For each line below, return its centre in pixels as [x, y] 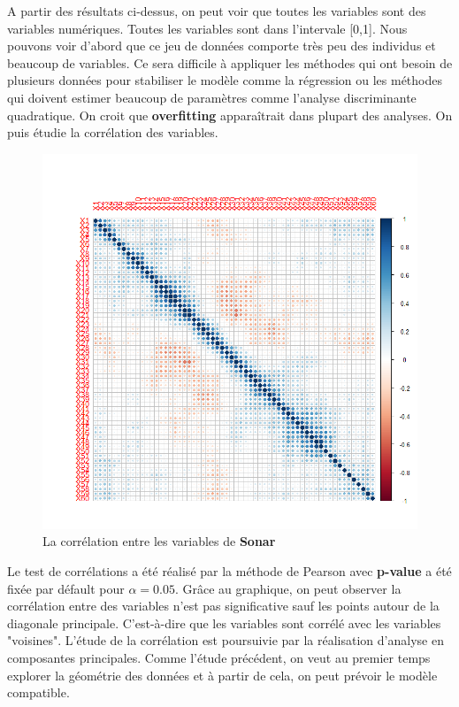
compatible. [38, 692]
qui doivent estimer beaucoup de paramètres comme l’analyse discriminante [212, 97]
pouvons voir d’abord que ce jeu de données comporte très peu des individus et [222, 46]
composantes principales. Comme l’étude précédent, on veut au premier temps [219, 657]
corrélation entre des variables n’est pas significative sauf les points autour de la [223, 606]
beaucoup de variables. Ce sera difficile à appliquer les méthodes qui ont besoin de [230, 62]
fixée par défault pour [66, 588]
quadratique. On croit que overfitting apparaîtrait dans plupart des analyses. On [230, 115]
